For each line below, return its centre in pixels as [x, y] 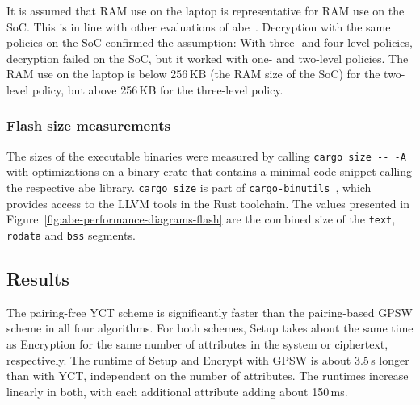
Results [38, 278]
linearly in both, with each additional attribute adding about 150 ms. [177, 391]
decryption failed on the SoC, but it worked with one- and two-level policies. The [208, 58]
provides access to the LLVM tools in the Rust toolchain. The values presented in [208, 203]
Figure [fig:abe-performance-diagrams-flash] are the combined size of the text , [201, 219]
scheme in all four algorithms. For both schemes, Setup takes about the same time [210, 328]
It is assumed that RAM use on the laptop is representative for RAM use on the [206, 10]
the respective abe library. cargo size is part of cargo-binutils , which [189, 188]
